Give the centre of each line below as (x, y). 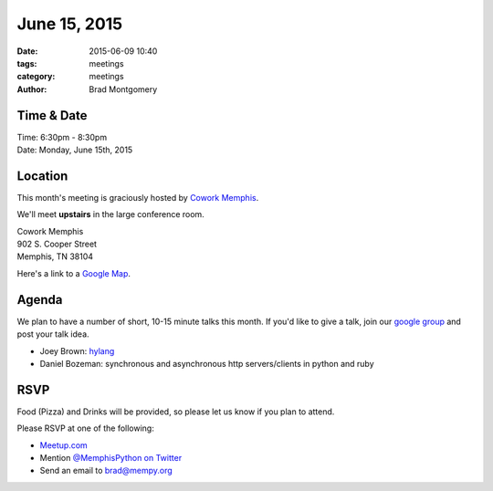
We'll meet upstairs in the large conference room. (110, 214)
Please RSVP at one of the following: (85, 428)
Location (42, 176)
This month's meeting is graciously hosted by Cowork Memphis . (138, 197)
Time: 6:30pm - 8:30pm (62, 137)
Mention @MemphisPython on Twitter (111, 458)
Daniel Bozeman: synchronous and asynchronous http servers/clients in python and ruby (207, 363)
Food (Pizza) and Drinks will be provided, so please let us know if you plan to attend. (176, 412)
